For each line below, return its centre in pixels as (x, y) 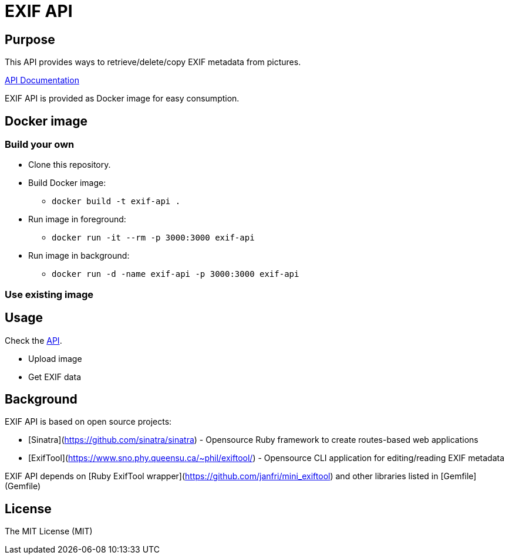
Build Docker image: (67, 183)
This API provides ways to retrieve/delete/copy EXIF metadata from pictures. (153, 62)
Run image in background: (79, 256)
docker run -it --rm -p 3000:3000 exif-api (153, 238)
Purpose (30, 39)
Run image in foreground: (77, 219)
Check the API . (33, 340)
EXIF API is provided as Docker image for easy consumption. (122, 99)
